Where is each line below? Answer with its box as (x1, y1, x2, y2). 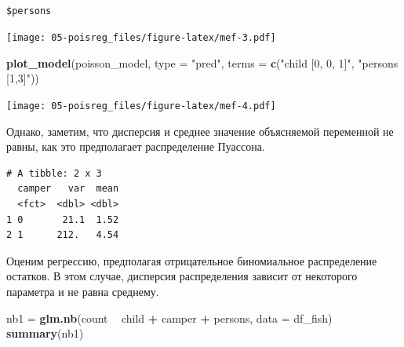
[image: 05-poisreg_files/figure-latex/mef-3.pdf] (6, 32, 276, 44)
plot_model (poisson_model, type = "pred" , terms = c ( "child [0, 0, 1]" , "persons (6, 54, 399, 71)
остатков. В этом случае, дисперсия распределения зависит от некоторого (6, 268, 358, 284)
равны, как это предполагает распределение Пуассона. (6, 138, 265, 155)
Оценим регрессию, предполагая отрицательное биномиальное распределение (6, 252, 377, 268)
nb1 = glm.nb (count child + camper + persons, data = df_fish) (6, 309, 333, 326)
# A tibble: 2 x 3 (6, 167, 102, 179)
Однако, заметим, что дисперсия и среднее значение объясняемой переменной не (6, 122, 394, 139)
